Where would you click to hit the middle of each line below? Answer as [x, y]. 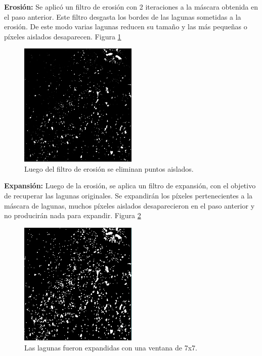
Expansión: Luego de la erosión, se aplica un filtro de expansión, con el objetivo [130, 186]
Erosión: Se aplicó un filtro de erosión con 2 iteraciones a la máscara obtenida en [131, 7]
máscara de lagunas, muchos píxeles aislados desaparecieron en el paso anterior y [129, 205]
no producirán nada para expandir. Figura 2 [73, 215]
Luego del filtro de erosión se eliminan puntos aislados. [109, 168]
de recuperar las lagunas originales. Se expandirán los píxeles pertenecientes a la [128, 195]
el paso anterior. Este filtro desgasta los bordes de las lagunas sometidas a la [123, 16]
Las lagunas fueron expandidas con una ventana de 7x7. [111, 347]
